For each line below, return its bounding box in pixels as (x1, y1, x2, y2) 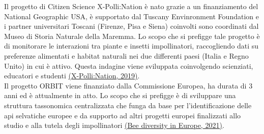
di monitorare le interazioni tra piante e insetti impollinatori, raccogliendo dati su (4, 40, 259, 51)
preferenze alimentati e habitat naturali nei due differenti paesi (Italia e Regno (4, 50, 249, 61)
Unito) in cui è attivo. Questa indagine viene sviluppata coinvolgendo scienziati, (4, 60, 253, 71)
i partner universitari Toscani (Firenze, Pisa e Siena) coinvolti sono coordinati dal (4, 21, 259, 31)
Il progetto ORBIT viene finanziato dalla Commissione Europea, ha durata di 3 (4, 80, 253, 91)
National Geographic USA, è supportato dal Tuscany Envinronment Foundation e (4, 11, 259, 21)
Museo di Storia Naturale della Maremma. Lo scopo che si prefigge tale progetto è (4, 30, 260, 41)
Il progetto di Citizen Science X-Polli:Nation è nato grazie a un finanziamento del (4, 1, 258, 11)
